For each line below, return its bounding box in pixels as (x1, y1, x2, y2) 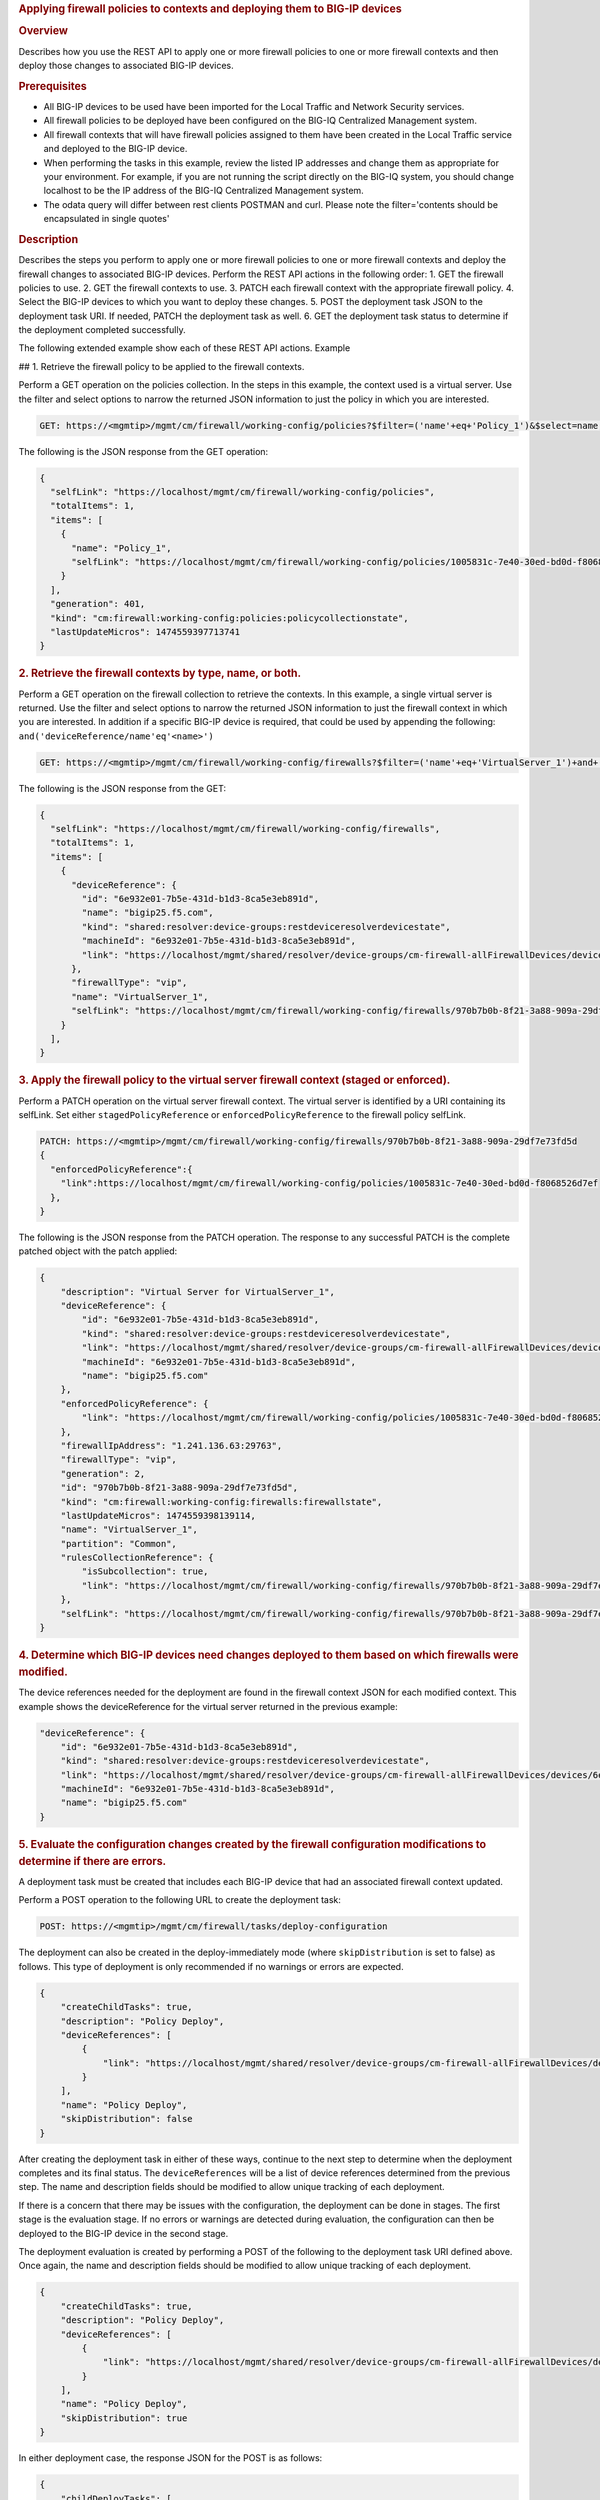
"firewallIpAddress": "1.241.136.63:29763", (60, 1440, 283, 1451)
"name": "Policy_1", (71, 542, 172, 554)
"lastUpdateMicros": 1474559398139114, (60, 1510, 257, 1521)
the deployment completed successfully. (18, 324, 186, 336)
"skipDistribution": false (60, 2113, 194, 2125)
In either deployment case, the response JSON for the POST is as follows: (18, 2452, 323, 2464)
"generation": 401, (50, 598, 146, 610)
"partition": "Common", (60, 1538, 177, 1549)
